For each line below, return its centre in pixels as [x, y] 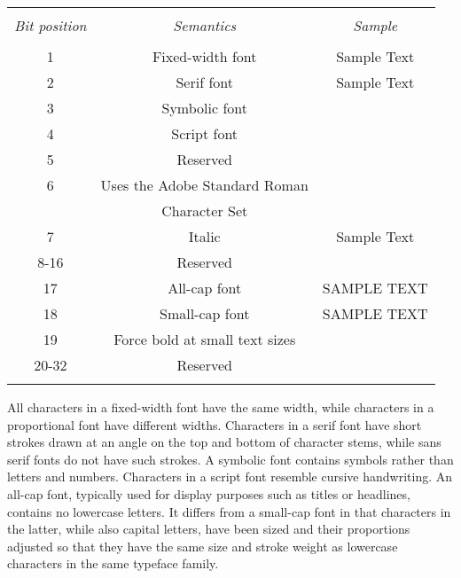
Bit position [51, 25]
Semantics [205, 25]
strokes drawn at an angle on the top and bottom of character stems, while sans [224, 442]
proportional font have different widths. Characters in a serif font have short [215, 424]
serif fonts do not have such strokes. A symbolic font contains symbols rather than [230, 459]
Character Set [205, 211]
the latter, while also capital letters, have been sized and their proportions [209, 529]
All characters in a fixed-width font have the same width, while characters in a [221, 407]
